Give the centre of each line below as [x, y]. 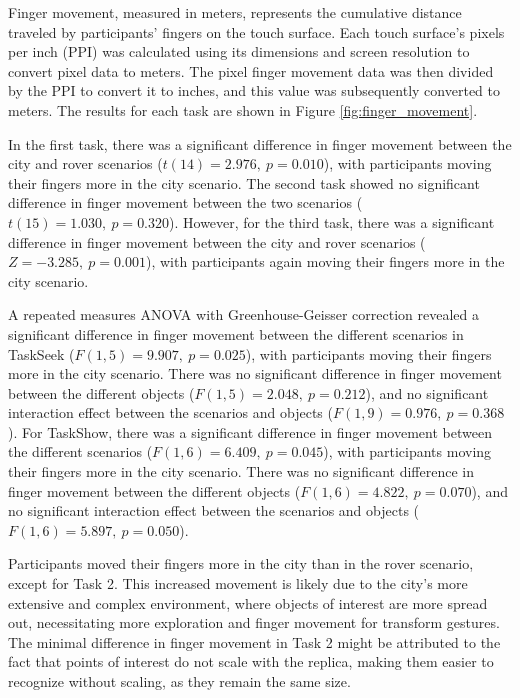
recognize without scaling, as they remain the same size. [179, 681]
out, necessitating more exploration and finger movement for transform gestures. [254, 622]
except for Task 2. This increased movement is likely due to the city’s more [238, 583]
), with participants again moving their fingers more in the [325, 261]
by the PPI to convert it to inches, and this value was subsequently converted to [254, 90]
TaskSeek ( [41, 353]
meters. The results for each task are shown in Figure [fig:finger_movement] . [243, 109]
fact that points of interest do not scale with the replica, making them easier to [251, 661]
